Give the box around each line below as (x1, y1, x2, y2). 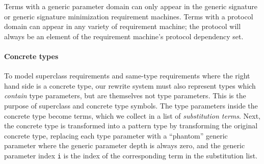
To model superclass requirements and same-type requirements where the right (4, 70, 250, 81)
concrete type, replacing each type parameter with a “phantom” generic (4, 130, 228, 141)
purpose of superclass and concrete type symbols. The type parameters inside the (4, 100, 258, 111)
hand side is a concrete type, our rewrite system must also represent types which (4, 80, 256, 91)
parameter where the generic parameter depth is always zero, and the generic (4, 140, 245, 151)
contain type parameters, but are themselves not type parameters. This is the (4, 90, 246, 101)
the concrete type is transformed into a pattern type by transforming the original (4, 120, 258, 131)
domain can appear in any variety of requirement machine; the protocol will (4, 21, 241, 32)
